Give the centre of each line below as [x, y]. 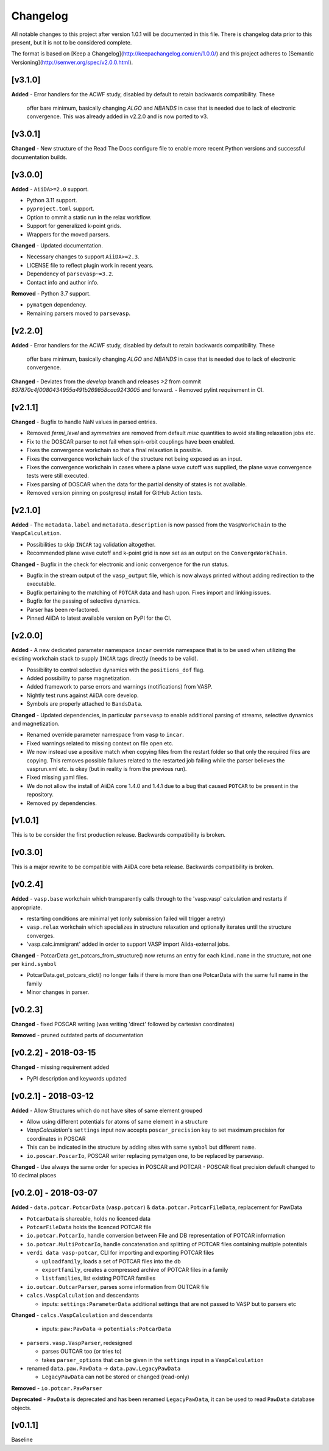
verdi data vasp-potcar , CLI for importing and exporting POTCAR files [120, 1253]
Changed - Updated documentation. [57, 245]
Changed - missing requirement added [60, 1067]
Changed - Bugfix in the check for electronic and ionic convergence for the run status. [120, 564]
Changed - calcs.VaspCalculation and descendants [82, 1315]
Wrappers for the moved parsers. [68, 234]
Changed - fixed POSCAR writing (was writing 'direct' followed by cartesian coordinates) [123, 1024]
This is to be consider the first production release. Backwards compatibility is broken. [119, 835]
